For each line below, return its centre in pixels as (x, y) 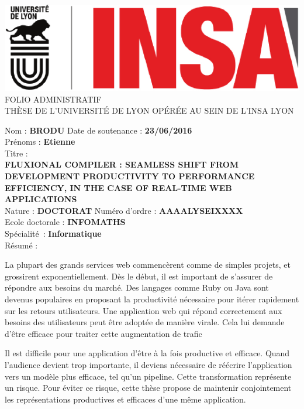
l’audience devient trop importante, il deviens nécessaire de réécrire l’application (148, 364)
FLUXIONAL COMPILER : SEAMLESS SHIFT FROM (122, 164)
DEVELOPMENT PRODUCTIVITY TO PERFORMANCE (130, 176)
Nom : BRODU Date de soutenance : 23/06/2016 (99, 130)
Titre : (16, 153)
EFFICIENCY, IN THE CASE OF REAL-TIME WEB (118, 187)
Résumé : (21, 245)
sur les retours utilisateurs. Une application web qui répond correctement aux (144, 310)
